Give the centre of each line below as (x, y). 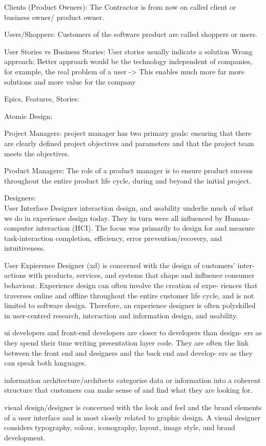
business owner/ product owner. (54, 17)
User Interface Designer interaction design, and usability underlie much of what (129, 207)
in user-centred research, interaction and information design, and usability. (121, 315)
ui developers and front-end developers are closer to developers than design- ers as (133, 332)
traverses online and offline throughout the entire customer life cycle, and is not (129, 295)
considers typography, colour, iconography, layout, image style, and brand (120, 427)
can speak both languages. (45, 363)
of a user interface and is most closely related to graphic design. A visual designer (132, 417)
